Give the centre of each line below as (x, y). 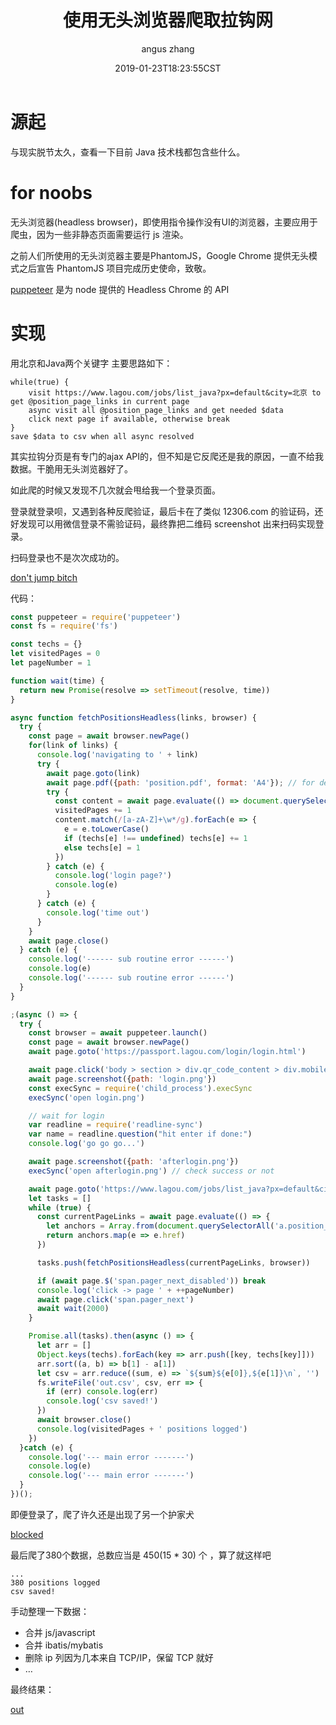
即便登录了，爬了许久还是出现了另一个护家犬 (102, 1514)
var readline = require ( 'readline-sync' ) (115, 1125)
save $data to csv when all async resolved (102, 436)
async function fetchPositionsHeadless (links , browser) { (133, 717)
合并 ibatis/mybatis (64, 1645)
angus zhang (168, 48)
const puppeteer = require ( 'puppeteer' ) (96, 617)
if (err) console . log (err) (102, 1392)
